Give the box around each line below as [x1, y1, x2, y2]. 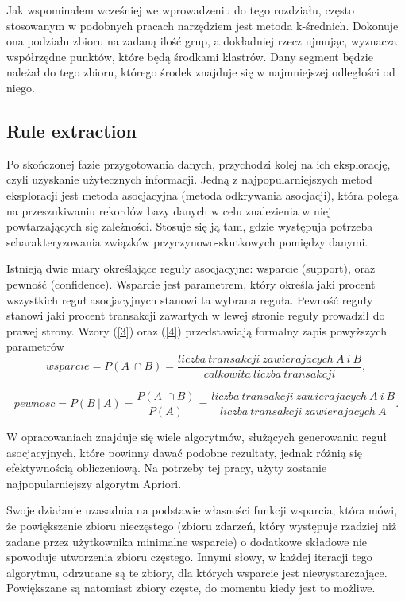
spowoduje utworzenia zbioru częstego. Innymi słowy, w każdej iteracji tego [6, 549, 372, 565]
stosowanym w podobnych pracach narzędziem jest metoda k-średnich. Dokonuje [6, 17, 399, 33]
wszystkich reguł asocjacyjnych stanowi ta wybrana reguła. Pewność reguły [6, 291, 373, 308]
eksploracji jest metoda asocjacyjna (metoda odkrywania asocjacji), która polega [6, 186, 399, 203]
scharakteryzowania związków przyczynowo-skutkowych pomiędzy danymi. [6, 233, 368, 250]
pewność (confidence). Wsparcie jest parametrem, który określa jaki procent [6, 275, 376, 292]
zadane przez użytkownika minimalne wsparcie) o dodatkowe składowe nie [6, 533, 368, 549]
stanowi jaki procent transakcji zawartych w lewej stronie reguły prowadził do [6, 307, 385, 324]
